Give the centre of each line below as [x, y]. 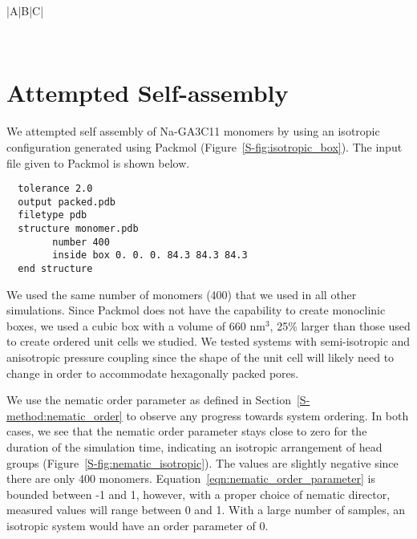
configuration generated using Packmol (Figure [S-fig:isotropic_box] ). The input [204, 146]
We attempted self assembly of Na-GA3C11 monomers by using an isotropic [193, 131]
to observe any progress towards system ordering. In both [267, 415]
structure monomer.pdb [78, 229]
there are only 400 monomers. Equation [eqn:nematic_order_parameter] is [191, 478]
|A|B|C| [25, 10]
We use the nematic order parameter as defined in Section [149, 400]
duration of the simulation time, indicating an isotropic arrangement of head [194, 447]
